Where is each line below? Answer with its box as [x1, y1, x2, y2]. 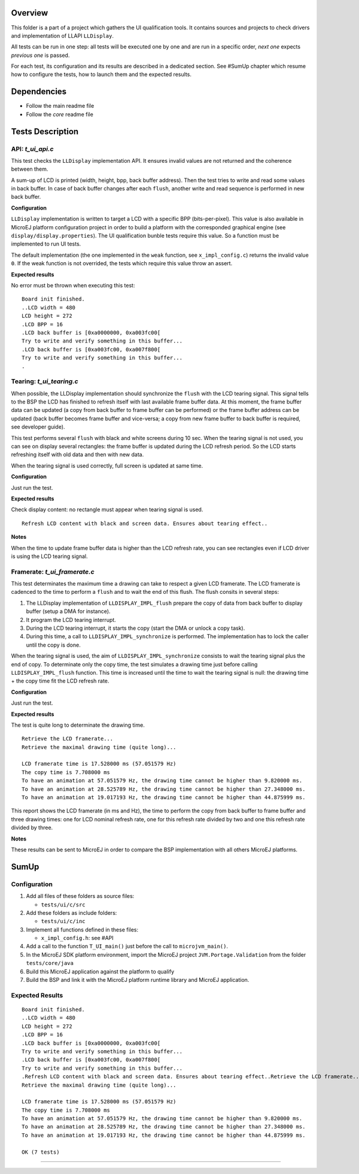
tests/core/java [26, 960, 74, 967]
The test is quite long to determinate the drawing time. [11, 721, 145, 729]
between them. [11, 165, 48, 173]
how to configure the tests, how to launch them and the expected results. [11, 71, 191, 78]
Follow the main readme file [26, 102, 95, 110]
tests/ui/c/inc [41, 918, 86, 925]
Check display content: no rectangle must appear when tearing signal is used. [11, 506, 203, 513]
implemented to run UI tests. [11, 240, 81, 248]
